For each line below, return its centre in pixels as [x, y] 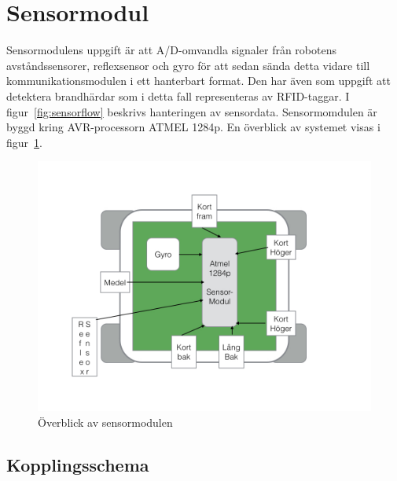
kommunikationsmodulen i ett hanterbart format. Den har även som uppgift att [198, 81]
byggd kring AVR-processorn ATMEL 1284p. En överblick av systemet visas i [193, 127]
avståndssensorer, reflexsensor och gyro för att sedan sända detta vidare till [188, 65]
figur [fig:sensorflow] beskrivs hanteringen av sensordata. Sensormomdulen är [192, 111]
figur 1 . [24, 142]
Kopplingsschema [78, 464]
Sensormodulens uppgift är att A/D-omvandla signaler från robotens [171, 50]
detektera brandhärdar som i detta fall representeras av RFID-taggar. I [178, 95]
